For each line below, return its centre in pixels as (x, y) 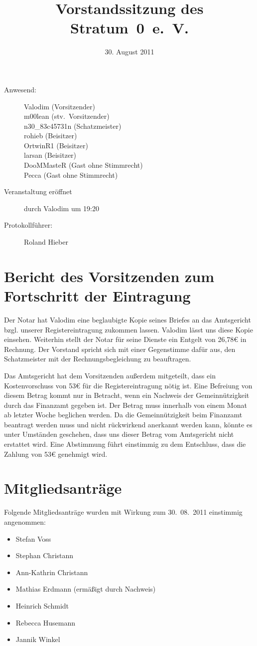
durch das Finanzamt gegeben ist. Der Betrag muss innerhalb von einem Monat (126, 405)
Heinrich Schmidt (42, 605)
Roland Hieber (46, 242)
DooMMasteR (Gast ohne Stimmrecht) (83, 165)
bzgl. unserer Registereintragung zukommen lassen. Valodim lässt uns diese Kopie (128, 329)
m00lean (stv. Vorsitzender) (67, 116)
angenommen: (25, 521)
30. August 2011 (129, 52)
